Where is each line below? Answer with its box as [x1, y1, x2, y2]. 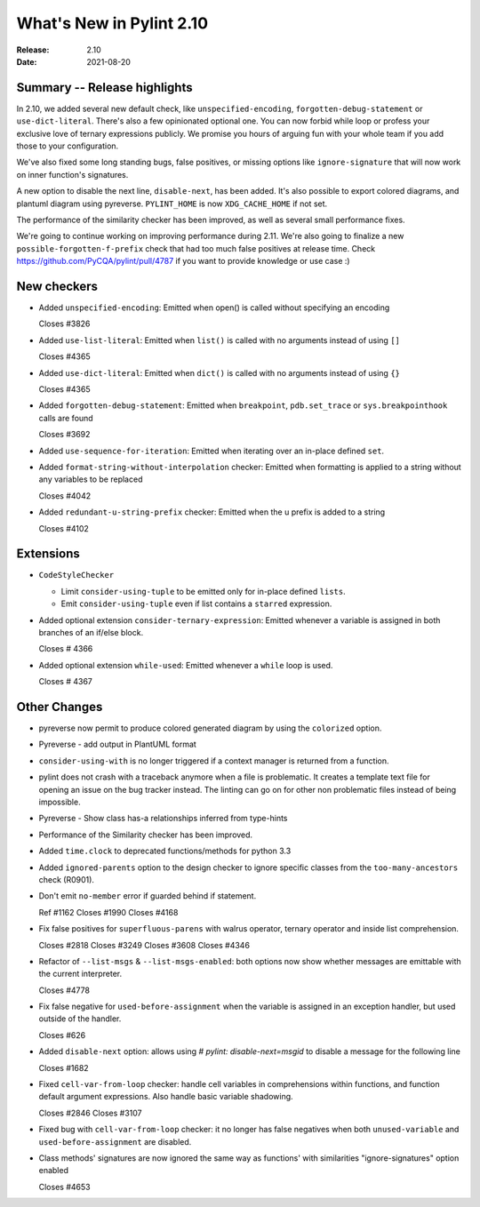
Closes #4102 [38, 523, 89, 533]
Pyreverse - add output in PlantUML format [38, 739, 197, 750]
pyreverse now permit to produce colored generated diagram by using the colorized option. [38, 723, 382, 733]
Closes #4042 [38, 490, 92, 501]
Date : [16, 56, 37, 67]
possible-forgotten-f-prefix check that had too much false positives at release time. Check [16, 243, 376, 253]
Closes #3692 [38, 429, 91, 440]
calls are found [38, 412, 93, 423]
